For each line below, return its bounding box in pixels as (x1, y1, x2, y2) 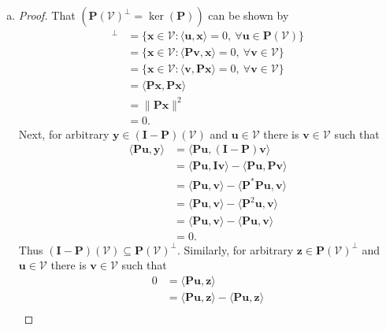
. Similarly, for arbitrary (176, 241, 294, 258)
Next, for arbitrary (18, 125, 109, 142)
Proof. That (18, 7, 76, 23)
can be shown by (208, 7, 289, 23)
